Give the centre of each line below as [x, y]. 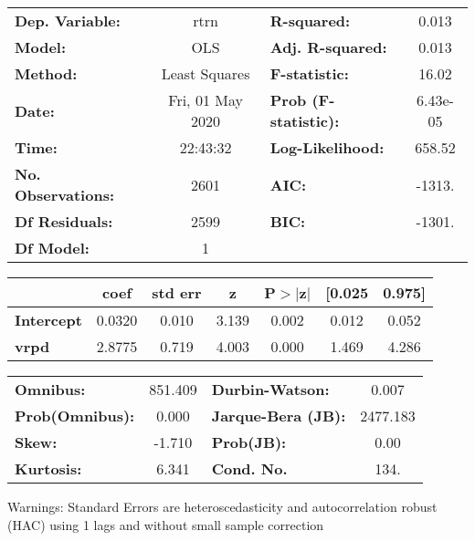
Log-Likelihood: [327, 147]
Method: [46, 73]
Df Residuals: [64, 221]
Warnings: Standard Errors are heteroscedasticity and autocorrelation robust [222, 506]
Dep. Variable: [68, 21]
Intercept [48, 320]
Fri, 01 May [206, 100]
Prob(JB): [249, 442]
